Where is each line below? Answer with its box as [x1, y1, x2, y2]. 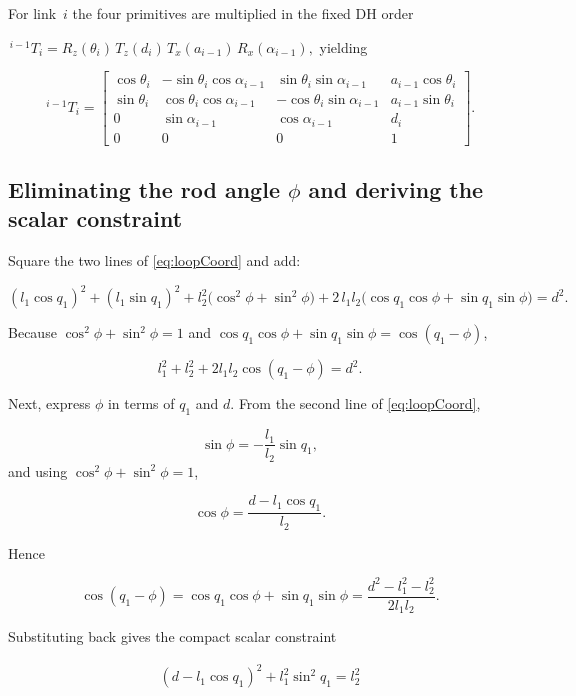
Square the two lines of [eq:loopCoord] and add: [8, 250, 301, 271]
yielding [319, 36, 368, 57]
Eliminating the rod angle [8, 174, 280, 205]
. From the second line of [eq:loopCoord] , [230, 393, 481, 414]
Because [8, 322, 57, 343]
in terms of [107, 393, 175, 414]
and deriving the [308, 174, 484, 205]
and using [8, 460, 68, 481]
